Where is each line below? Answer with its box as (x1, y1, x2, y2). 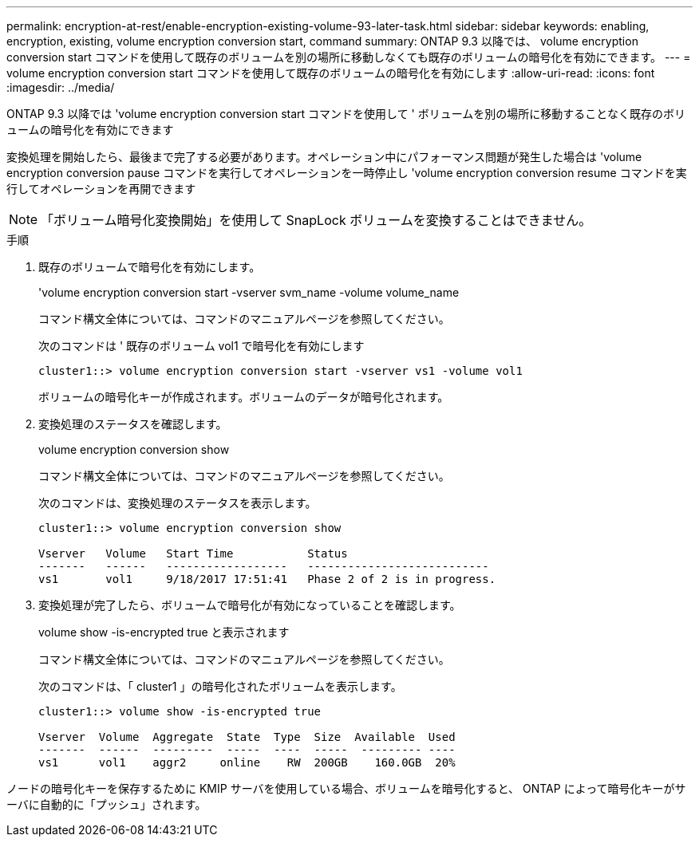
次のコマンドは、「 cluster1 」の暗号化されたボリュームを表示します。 (38, 680, 402, 693)
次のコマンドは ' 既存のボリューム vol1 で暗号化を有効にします (38, 339, 365, 353)
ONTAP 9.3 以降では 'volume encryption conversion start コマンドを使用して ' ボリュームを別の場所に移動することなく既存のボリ (6, 107, 685, 120)
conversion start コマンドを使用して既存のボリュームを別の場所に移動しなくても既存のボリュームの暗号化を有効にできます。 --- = (6, 50, 691, 64)
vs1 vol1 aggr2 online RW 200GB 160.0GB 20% (38, 756, 456, 769)
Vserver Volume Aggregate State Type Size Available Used (38, 731, 456, 743)
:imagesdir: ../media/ (6, 81, 115, 94)
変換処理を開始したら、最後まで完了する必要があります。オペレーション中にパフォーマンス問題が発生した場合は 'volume (6, 150, 642, 163)
